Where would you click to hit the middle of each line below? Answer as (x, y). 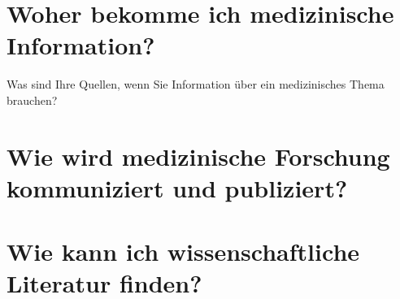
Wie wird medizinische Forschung (198, 156)
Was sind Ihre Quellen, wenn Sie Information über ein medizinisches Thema (196, 84)
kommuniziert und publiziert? (177, 187)
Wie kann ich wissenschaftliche (183, 251)
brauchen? (32, 100)
